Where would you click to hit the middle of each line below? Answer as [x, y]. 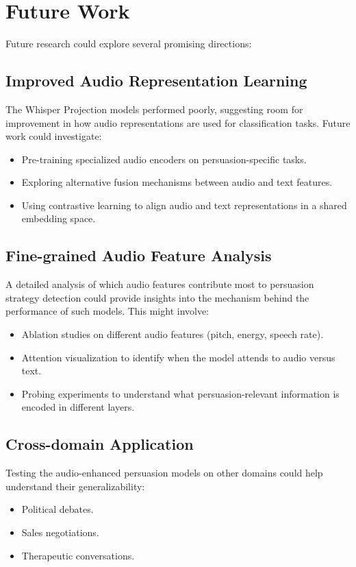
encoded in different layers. [78, 407]
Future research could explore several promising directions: [129, 44]
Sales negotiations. [60, 532]
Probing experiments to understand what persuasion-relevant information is [180, 393]
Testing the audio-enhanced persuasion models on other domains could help [164, 473]
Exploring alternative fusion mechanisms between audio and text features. [177, 182]
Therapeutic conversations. [78, 555]
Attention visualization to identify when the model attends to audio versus [178, 357]
